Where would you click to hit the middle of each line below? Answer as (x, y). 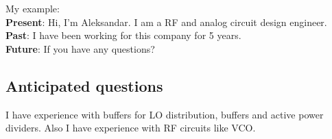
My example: (33, 8)
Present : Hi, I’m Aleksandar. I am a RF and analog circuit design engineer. (166, 22)
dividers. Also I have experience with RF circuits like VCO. (131, 128)
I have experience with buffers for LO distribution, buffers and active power (165, 114)
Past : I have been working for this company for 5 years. (123, 35)
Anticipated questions (84, 85)
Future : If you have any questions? (80, 48)
